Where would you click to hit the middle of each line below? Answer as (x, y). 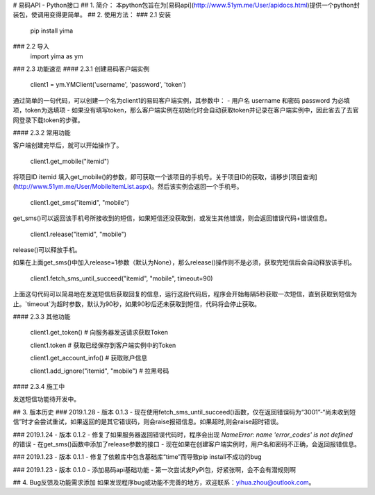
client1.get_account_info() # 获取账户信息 (89, 358)
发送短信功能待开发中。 (46, 399)
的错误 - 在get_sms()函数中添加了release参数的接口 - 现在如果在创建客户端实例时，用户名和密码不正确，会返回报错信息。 (186, 444)
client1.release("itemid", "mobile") (78, 234)
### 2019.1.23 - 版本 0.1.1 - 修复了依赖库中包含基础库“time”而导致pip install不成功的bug (137, 457)
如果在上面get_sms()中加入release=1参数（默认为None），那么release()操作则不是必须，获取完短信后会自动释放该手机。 (184, 262)
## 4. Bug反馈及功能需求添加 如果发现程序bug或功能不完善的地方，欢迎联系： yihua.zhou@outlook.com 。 (164, 483)
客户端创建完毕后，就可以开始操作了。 (68, 145)
